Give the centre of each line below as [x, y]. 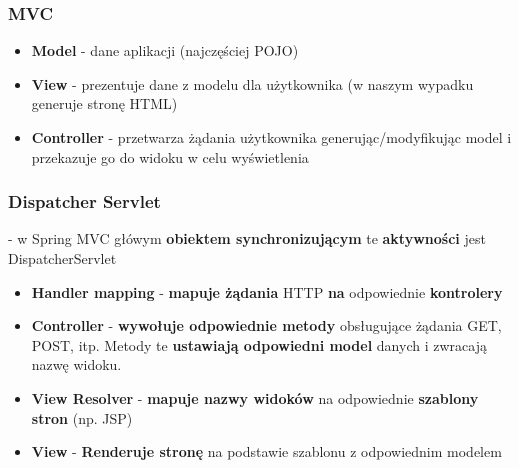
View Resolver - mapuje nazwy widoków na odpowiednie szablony [255, 397]
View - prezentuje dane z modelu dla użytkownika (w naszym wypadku [252, 83]
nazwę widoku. [76, 364]
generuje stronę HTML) [104, 103]
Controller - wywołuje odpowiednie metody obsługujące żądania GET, [266, 325]
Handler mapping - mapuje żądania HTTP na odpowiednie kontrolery [267, 291]
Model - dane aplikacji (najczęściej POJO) [165, 50]
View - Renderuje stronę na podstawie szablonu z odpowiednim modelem [266, 451]
